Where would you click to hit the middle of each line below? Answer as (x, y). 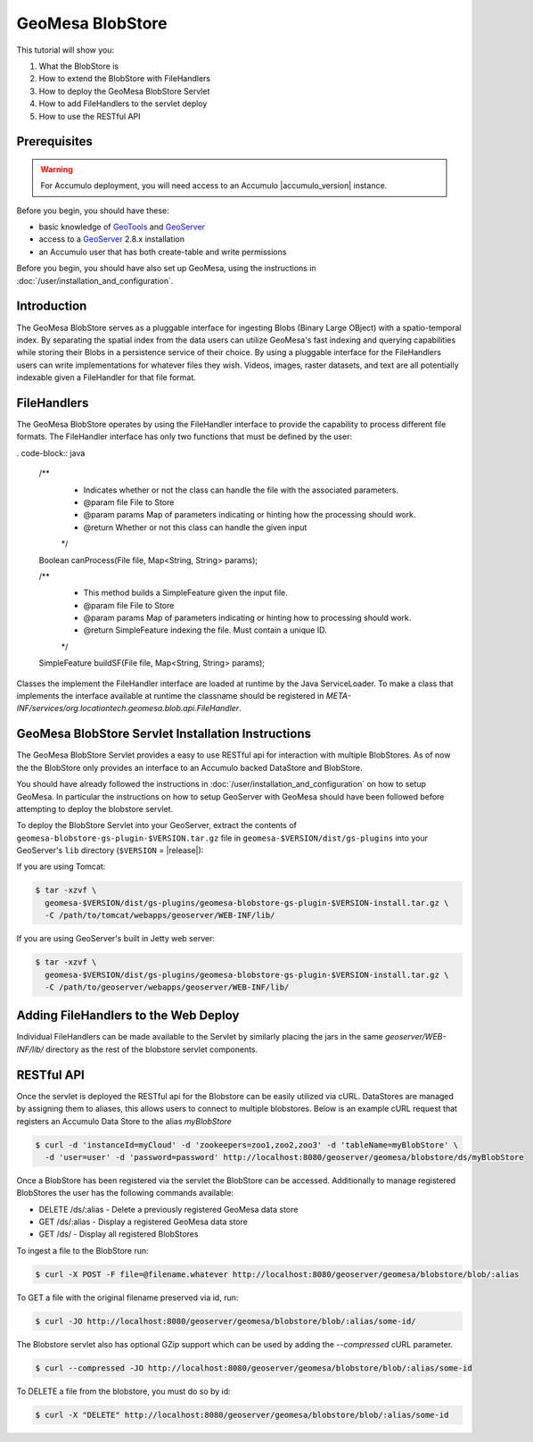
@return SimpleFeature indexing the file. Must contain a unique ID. (205, 630)
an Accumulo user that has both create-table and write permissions (163, 252)
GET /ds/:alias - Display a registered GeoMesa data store (143, 1222)
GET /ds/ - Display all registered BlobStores (119, 1234)
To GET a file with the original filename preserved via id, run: (127, 1297)
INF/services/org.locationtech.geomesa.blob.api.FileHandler (128, 709)
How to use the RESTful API (90, 116)
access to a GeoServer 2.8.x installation (111, 239)
